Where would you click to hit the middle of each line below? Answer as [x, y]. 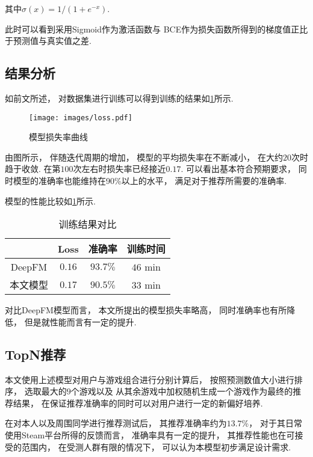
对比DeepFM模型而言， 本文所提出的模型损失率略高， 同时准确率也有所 [146, 310]
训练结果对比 [88, 224]
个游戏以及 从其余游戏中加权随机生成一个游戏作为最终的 [182, 391]
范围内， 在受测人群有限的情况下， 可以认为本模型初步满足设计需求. [156, 446]
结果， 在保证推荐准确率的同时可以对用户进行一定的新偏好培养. [138, 403]
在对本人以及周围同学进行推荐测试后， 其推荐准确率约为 [116, 423]
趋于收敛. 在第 [33, 169]
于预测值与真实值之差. [48, 41]
